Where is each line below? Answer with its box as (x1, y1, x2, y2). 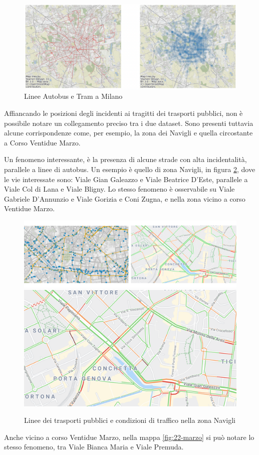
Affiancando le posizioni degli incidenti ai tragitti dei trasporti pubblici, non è (4, 107, 243, 118)
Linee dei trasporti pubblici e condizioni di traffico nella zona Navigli (24, 415, 235, 425)
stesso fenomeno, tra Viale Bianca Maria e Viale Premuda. (4, 441, 184, 452)
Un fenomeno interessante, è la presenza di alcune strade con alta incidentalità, (4, 154, 247, 165)
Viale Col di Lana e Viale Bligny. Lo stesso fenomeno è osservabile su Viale (4, 184, 235, 194)
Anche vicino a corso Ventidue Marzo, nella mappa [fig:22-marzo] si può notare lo (4, 431, 254, 442)
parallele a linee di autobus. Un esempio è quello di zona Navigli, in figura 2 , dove (4, 164, 255, 174)
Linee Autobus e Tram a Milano (24, 91, 123, 101)
